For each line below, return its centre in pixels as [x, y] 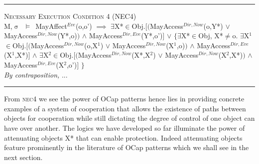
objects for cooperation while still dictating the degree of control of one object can [129, 118]
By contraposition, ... [36, 74]
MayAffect [51, 26]
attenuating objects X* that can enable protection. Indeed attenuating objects [123, 137]
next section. [23, 157]
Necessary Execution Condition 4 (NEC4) [70, 16]
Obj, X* [211, 36]
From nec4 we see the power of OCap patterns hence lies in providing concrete [124, 99]
